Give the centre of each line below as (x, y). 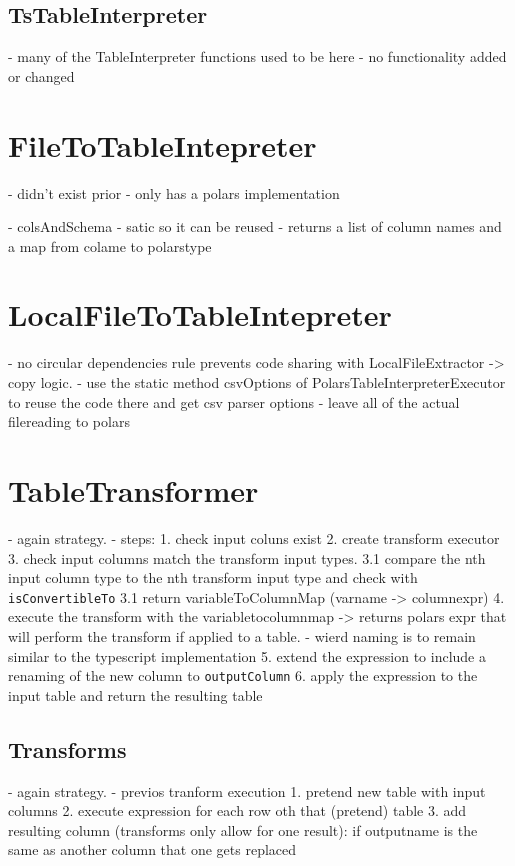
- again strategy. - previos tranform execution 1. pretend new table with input (247, 790)
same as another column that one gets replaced (152, 849)
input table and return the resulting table (135, 694)
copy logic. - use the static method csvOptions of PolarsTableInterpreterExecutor (257, 382)
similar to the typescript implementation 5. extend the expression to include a (247, 655)
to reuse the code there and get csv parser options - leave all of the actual (234, 401)
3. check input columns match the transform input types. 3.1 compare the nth (247, 557)
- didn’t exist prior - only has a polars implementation (174, 192)
